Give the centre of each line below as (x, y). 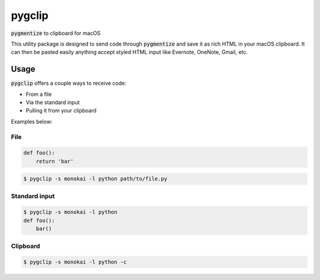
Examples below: (32, 121)
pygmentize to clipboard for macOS (56, 33)
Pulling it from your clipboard (61, 111)
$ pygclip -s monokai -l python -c (75, 262)
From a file (39, 94)
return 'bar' (55, 161)
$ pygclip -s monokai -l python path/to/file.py (95, 179)
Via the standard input (53, 102)
